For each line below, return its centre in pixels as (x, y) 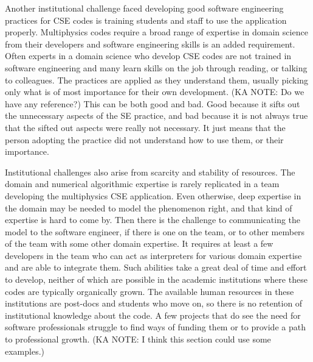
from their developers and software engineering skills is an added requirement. (150, 44)
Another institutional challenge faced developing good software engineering (144, 8)
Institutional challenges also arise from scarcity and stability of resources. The (150, 172)
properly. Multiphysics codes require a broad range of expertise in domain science (156, 32)
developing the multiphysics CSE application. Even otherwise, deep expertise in (153, 195)
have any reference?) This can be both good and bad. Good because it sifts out (153, 103)
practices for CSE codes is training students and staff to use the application (146, 20)
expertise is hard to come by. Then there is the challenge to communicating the (153, 220)
